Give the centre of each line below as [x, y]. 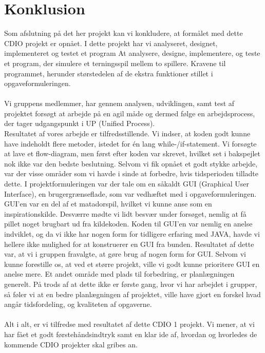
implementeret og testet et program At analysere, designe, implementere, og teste [132, 53]
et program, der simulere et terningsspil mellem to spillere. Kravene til [115, 63]
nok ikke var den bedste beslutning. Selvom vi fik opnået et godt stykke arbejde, [131, 163]
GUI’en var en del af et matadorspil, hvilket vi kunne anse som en [108, 204]
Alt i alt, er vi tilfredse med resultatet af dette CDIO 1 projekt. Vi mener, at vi [129, 324]
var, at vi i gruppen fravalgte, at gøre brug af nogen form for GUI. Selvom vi [125, 254]
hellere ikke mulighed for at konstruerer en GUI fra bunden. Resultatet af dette [129, 244]
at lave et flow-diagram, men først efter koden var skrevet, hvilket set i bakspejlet [132, 153]
